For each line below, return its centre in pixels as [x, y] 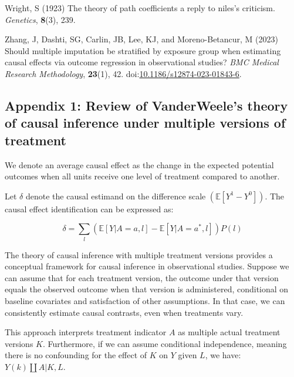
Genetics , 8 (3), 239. [40, 19]
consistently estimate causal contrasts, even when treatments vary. [124, 312]
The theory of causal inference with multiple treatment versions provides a [139, 254]
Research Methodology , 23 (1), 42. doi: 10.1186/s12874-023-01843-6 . [123, 73]
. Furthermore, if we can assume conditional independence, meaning [165, 343]
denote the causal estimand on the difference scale [116, 196]
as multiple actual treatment [229, 332]
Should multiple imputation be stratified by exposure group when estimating [143, 50]
